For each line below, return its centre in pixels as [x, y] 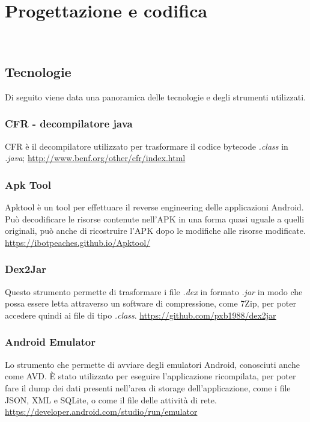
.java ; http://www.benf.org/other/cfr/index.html [95, 158]
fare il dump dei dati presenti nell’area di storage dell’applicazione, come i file [148, 387]
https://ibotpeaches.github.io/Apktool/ [78, 242]
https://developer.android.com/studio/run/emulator [101, 411]
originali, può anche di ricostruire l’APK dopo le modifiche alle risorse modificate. [155, 231]
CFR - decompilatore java [69, 124]
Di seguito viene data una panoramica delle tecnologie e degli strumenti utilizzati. [155, 96]
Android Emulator [50, 342]
